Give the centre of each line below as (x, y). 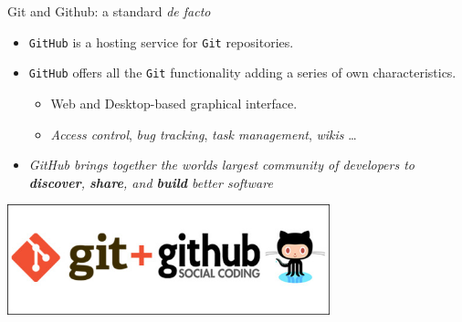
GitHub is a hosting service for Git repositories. (161, 42)
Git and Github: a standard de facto (109, 11)
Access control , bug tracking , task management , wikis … (204, 134)
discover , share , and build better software (151, 182)
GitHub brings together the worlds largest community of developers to (221, 165)
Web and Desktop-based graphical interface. (174, 103)
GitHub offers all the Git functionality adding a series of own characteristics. (242, 73)
